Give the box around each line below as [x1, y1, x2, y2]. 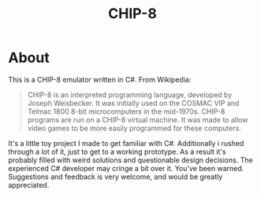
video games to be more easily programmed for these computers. [27, 123, 242, 133]
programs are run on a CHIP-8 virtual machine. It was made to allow [27, 115, 248, 124]
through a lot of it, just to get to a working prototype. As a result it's [8, 147, 226, 156]
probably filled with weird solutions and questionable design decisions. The [8, 155, 254, 165]
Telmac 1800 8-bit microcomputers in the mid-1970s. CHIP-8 [27, 107, 226, 116]
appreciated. [8, 180, 50, 189]
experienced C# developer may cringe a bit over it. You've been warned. [8, 163, 244, 173]
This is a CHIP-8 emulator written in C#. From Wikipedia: [8, 75, 192, 84]
